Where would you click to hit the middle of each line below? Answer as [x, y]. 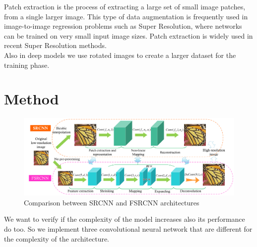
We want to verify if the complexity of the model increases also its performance [125, 219]
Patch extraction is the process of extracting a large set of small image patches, [125, 6]
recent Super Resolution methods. [55, 45]
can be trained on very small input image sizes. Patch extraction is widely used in [128, 35]
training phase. [27, 65]
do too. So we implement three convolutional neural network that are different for [128, 228]
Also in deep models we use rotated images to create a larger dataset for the [120, 55]
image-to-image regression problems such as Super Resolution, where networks [123, 26]
